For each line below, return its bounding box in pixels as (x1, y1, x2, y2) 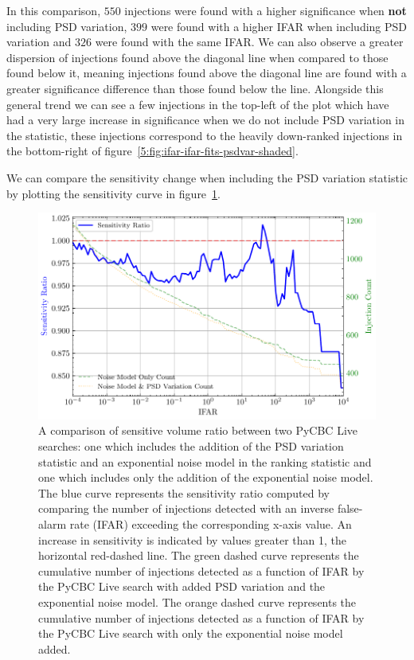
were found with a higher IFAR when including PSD (150, 18, 408, 34)
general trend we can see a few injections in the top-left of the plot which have (6, 96, 389, 112)
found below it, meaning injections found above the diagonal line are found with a (6, 64, 407, 81)
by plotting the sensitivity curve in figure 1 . (6, 185, 221, 201)
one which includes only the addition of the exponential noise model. (38, 469, 373, 486)
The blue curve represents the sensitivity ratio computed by (38, 484, 330, 501)
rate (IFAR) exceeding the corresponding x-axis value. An (69, 516, 352, 533)
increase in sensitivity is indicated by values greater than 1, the (38, 531, 347, 548)
